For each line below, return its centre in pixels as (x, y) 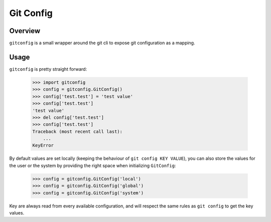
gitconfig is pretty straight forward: (48, 69)
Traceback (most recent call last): (78, 131)
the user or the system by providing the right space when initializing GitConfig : (93, 165)
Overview (25, 31)
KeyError (43, 146)
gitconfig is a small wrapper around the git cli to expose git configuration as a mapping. (102, 43)
